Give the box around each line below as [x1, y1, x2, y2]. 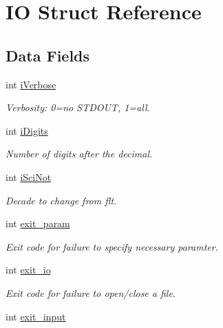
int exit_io [6, 262, 51, 277]
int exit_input [6, 309, 66, 323]
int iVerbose [6, 77, 56, 91]
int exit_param [6, 216, 70, 231]
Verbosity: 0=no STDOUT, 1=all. [6, 100, 150, 115]
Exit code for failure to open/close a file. [6, 285, 176, 300]
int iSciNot [6, 169, 52, 184]
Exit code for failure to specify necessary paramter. [6, 239, 218, 253]
